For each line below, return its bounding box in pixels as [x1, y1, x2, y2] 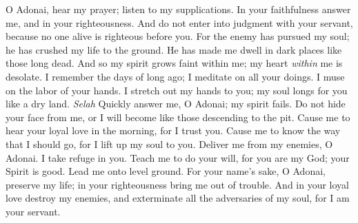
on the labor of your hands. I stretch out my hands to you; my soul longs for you [6, 83, 348, 97]
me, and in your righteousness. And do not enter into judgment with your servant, [6, 15, 353, 30]
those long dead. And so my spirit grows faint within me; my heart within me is [6, 56, 343, 70]
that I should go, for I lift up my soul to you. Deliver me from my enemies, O [6, 136, 333, 151]
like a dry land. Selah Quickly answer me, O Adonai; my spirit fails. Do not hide [6, 96, 346, 111]
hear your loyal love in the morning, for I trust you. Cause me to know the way [6, 123, 341, 138]
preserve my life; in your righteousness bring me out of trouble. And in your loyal [6, 177, 349, 191]
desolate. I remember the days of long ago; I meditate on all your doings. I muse [6, 69, 345, 83]
